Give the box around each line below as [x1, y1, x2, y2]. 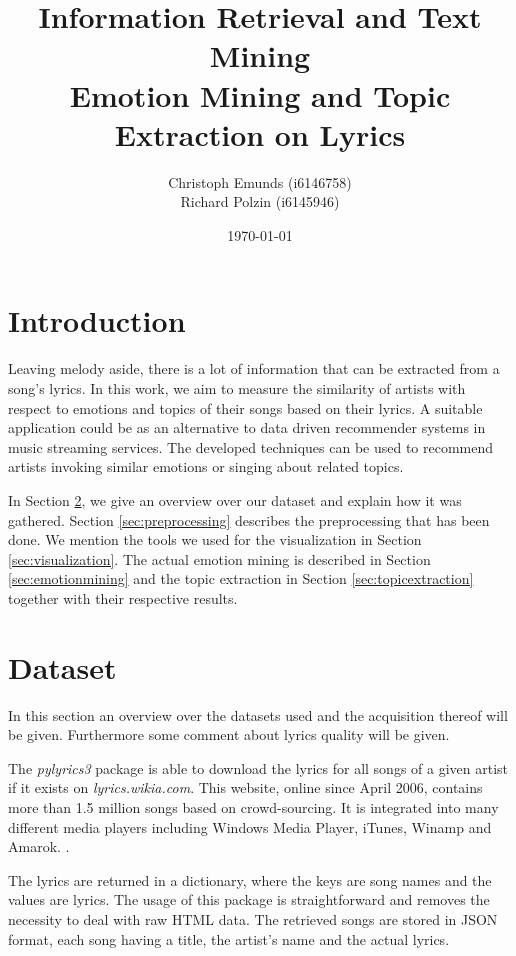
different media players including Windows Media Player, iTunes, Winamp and [8, 816, 492, 837]
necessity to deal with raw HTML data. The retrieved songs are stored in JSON [8, 909, 498, 929]
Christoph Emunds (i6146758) [168, 171, 352, 192]
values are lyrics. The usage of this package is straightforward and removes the [8, 889, 490, 910]
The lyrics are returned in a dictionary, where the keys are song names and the [8, 869, 492, 890]
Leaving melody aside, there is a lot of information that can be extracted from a [8, 358, 500, 379]
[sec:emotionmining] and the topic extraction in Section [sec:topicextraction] [8, 568, 474, 589]
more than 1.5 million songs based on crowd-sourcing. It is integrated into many [8, 797, 499, 818]
